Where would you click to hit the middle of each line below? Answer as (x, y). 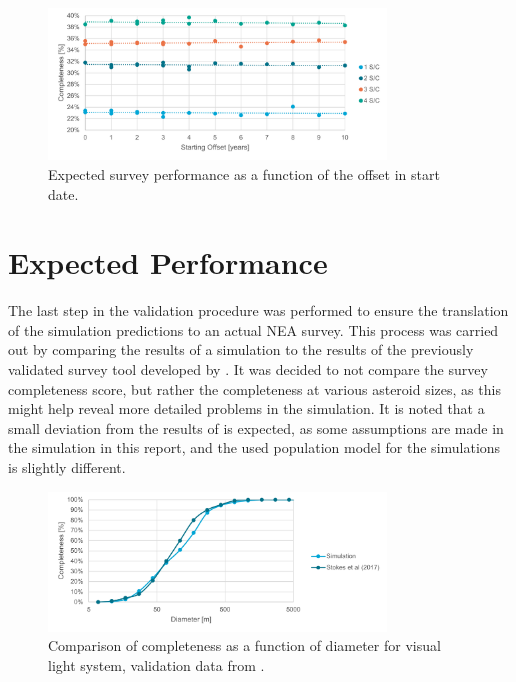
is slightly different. (67, 467)
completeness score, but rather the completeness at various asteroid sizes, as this (254, 388)
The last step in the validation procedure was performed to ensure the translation (258, 310)
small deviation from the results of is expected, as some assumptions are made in (256, 427)
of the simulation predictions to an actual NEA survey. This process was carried (253, 329)
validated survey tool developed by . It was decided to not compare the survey (248, 369)
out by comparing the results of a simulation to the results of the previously (241, 349)
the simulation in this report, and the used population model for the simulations (254, 447)
